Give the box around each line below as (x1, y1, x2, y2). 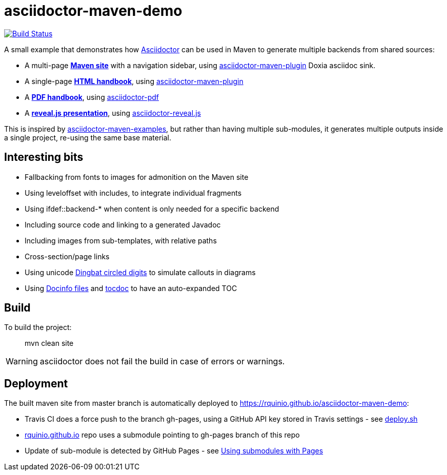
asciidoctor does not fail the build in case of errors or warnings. (39, 356, 285, 367)
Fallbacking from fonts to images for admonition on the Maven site (25, 172, 249, 181)
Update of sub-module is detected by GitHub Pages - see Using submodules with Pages (25, 446, 323, 456)
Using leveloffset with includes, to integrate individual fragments (25, 188, 242, 197)
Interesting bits (4, 151, 84, 164)
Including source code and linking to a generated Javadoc (25, 220, 221, 229)
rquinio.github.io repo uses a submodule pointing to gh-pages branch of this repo (25, 430, 300, 440)
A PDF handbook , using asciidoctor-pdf (25, 92, 159, 101)
